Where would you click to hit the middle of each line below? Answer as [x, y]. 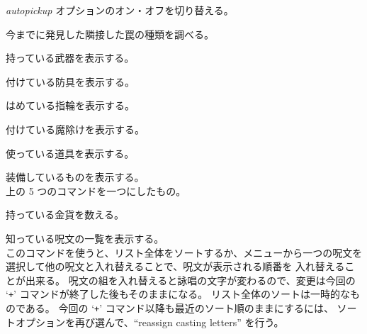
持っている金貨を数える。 [65, 215]
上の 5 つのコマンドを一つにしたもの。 [96, 190]
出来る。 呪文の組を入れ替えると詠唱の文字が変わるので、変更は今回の [190, 280]
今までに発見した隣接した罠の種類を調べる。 [110, 34]
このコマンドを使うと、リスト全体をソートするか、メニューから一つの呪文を [184, 252]
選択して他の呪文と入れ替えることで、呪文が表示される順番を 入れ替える [175, 266]
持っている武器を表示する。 [70, 58]
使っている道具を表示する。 [70, 153]
